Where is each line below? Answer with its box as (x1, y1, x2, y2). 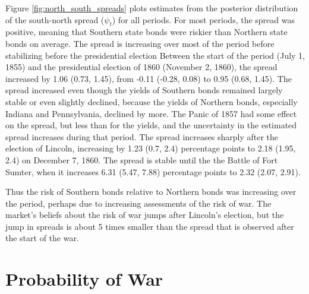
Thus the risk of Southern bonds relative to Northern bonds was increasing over (5, 185, 297, 198)
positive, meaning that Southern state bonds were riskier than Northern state (5, 26, 288, 38)
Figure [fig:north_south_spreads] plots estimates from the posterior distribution (5, 2, 298, 14)
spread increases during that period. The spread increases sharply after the (5, 130, 278, 143)
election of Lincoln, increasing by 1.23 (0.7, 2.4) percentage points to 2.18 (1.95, (5, 142, 296, 154)
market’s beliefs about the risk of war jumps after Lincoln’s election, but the (5, 208, 284, 221)
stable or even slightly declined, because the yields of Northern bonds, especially (5, 95, 298, 108)
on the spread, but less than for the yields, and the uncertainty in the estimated (5, 119, 297, 131)
